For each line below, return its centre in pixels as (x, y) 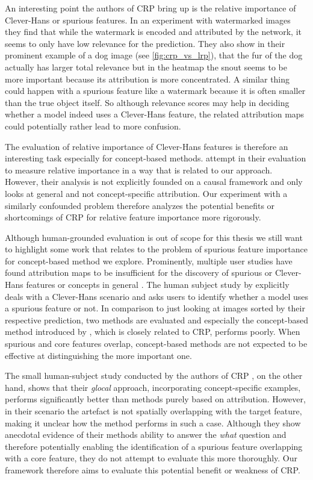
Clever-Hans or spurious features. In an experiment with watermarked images (148, 20)
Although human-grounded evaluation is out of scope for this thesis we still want (154, 237)
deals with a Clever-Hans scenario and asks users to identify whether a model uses (157, 296)
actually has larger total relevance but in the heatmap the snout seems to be (146, 67)
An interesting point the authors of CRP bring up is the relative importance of (150, 8)
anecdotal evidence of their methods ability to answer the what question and (146, 435)
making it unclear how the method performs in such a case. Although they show (153, 422)
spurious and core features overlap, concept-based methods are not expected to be (156, 344)
